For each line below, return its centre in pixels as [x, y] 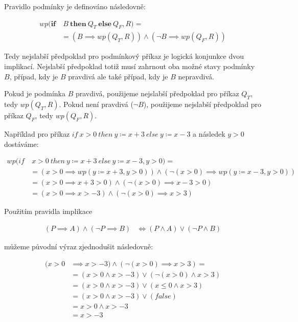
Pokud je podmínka [35, 93]
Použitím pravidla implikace [48, 211]
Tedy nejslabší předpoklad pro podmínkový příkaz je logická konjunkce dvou [124, 56]
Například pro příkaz [37, 134]
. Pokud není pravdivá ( [96, 104]
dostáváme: [21, 144]
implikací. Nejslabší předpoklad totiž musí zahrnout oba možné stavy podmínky [130, 66]
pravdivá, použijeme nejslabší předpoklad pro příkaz [157, 93]
